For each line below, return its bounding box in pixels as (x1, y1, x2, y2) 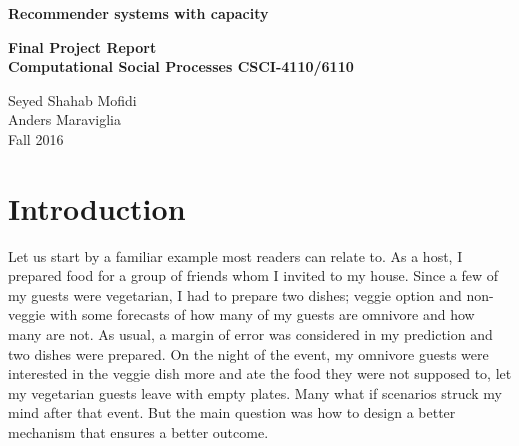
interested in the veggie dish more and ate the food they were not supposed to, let (8, 363, 512, 384)
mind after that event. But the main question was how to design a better (8, 402, 456, 423)
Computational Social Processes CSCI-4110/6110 (8, 56, 354, 77)
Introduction (8, 187, 186, 228)
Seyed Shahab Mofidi (8, 89, 137, 110)
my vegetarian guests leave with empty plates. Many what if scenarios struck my (8, 382, 503, 403)
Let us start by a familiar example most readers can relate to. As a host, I (8, 245, 463, 266)
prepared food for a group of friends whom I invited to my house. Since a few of (8, 265, 498, 286)
